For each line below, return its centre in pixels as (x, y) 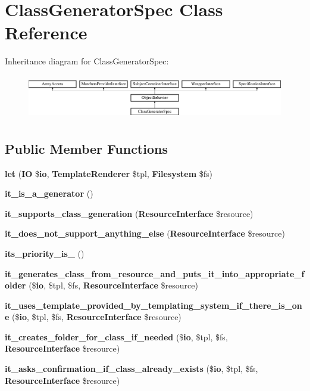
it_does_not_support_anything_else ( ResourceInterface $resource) (145, 233)
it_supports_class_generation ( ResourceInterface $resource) (129, 213)
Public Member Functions (86, 148)
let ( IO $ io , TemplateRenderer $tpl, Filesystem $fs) (109, 173)
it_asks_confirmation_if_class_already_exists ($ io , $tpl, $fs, (131, 369)
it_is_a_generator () (49, 193)
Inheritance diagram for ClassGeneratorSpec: (87, 61)
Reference (46, 32)
